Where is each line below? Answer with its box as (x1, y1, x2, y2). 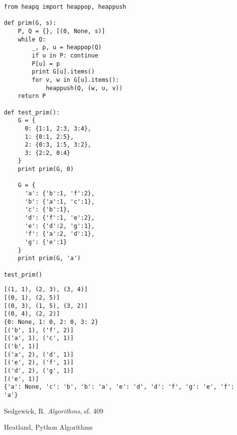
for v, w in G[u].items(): (32, 76, 119, 83)
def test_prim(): (4, 109, 60, 116)
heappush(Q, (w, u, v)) (45, 84, 123, 92)
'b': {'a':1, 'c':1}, (24, 198, 95, 205)
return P (18, 93, 46, 100)
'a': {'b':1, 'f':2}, (24, 190, 95, 197)
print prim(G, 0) (18, 166, 74, 173)
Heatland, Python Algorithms (4, 422, 93, 432)
